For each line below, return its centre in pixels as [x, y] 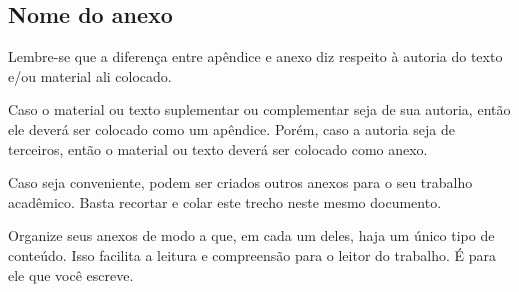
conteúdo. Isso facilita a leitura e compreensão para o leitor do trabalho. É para [252, 254]
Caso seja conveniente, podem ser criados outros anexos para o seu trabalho [240, 182]
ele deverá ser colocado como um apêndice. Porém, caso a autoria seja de [231, 128]
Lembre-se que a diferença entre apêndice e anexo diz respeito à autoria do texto [255, 56]
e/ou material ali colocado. [90, 75]
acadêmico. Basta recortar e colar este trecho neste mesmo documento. [225, 201]
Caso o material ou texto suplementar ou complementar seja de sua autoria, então [259, 109]
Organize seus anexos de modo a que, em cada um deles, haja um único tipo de [251, 235]
